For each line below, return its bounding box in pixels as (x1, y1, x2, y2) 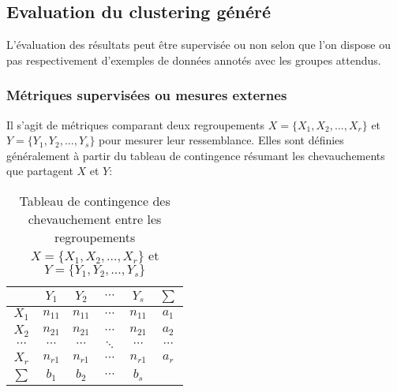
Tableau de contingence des (19, 191, 170, 210)
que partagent (6, 162, 73, 179)
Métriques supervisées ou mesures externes (6, 85, 287, 105)
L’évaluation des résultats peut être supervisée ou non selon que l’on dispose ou (6, 36, 391, 53)
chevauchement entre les (28, 209, 162, 228)
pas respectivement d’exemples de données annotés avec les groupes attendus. (6, 51, 381, 68)
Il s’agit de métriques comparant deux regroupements (6, 116, 265, 133)
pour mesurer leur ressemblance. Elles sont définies (99, 132, 344, 148)
